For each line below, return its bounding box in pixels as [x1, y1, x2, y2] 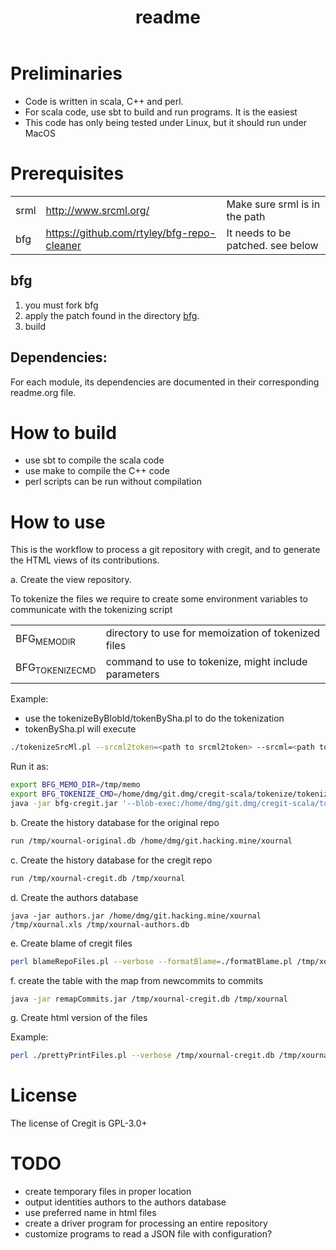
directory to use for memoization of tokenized [105, 626, 321, 640]
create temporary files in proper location [24, 1186, 192, 1198]
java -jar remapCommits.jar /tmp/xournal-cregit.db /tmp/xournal [10, 994, 288, 1004]
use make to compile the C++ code [24, 465, 170, 477]
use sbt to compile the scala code [24, 454, 165, 466]
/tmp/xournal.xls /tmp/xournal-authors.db [10, 919, 190, 930]
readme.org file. [10, 386, 77, 398]
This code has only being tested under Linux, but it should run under [24, 116, 308, 128]
